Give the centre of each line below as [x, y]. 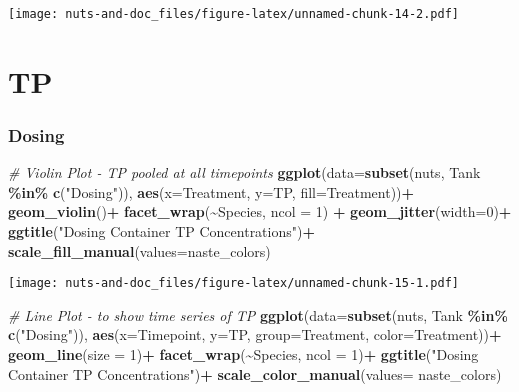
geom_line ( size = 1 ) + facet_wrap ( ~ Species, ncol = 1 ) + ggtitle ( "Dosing [243, 354]
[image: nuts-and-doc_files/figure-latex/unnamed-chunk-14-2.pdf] [234, 14]
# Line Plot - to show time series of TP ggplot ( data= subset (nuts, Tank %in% [258, 314]
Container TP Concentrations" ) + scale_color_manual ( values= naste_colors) [255, 373]
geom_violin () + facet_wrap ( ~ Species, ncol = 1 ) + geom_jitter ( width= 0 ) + [260, 211]
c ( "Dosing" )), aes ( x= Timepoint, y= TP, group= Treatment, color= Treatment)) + [255, 334]
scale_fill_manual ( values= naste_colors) [139, 250]
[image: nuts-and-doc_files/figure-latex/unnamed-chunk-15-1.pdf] [234, 283]
